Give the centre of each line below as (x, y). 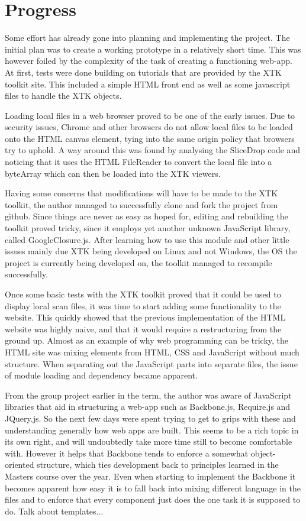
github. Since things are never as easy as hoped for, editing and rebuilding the (146, 216)
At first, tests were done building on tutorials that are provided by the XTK (143, 72)
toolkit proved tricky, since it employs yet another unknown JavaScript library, (148, 228)
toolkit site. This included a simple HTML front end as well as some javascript (148, 84)
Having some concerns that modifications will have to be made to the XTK (141, 193)
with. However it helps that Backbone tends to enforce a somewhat (127, 453)
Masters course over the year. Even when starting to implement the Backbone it (150, 476)
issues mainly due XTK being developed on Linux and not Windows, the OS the (151, 251)
